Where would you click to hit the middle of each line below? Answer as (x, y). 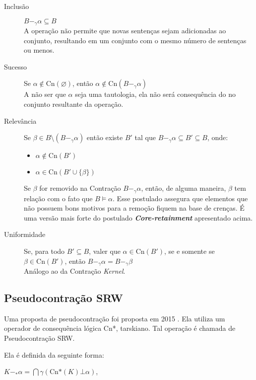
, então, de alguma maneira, (184, 188)
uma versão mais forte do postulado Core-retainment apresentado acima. (138, 217)
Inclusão (17, 6)
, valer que (105, 251)
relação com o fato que (58, 198)
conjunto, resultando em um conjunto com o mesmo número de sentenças (135, 40)
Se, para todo (44, 251)
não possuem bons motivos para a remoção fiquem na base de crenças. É (134, 208)
